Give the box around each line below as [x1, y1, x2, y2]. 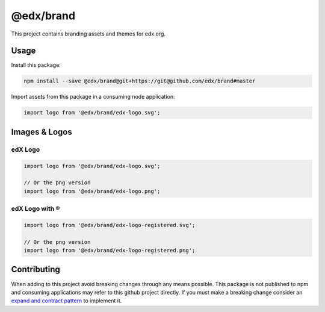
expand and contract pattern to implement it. [11, 297, 122, 304]
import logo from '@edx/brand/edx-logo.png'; [23, 187, 161, 195]
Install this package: [11, 61, 61, 69]
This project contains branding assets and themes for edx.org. [11, 30, 166, 37]
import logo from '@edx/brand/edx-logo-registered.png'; [23, 247, 196, 254]
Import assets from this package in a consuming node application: [11, 93, 175, 101]
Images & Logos [11, 126, 72, 137]
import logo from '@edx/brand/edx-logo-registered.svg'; [23, 222, 196, 228]
